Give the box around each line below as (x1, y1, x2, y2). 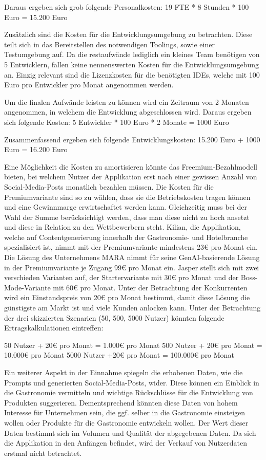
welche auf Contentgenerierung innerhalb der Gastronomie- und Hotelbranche (4, 231, 248, 242)
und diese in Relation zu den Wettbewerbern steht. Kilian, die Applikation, (4, 222, 241, 232)
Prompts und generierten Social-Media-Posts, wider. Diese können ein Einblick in (4, 377, 259, 388)
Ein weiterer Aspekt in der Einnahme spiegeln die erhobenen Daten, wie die (4, 367, 243, 377)
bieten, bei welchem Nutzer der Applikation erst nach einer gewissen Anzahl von (4, 171, 257, 182)
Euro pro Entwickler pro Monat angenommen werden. (4, 79, 174, 90)
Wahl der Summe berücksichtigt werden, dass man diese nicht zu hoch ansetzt (4, 211, 250, 222)
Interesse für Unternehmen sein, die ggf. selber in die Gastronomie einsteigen (4, 407, 245, 418)
